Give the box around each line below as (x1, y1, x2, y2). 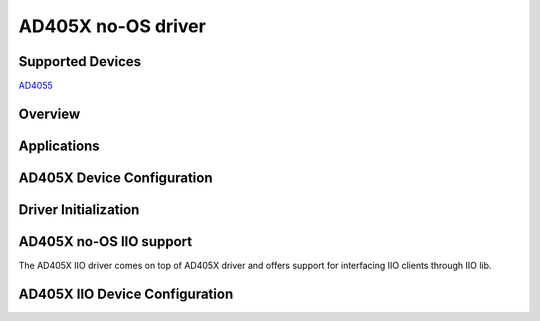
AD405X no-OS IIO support (18, 233, 193, 250)
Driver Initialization (18, 201, 140, 218)
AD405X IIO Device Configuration (18, 285, 234, 302)
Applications (18, 137, 100, 154)
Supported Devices (18, 53, 142, 70)
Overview (18, 105, 81, 122)
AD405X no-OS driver (18, 15, 207, 37)
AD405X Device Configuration (18, 169, 214, 186)
